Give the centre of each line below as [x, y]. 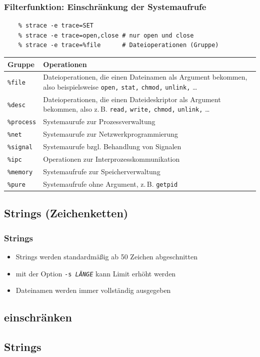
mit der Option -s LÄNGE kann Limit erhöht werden [96, 273]
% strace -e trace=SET [56, 26]
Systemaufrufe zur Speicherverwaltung [102, 171]
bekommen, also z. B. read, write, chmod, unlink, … [126, 109]
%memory [20, 172]
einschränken [38, 317]
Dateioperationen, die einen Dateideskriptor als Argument [132, 99]
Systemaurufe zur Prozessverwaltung [99, 121]
